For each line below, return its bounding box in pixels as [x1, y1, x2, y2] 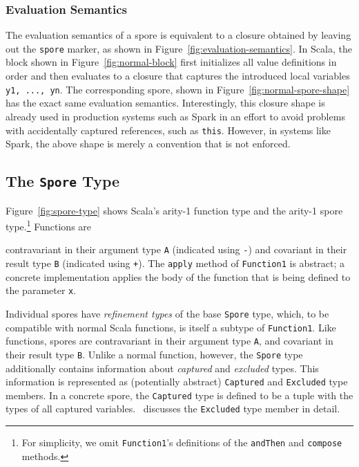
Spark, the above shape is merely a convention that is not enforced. [6, 136, 291, 151]
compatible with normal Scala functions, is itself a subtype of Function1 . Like [6, 320, 336, 334]
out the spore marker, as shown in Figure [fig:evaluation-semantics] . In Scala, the [6, 41, 352, 55]
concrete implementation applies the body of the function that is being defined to [6, 269, 351, 284]
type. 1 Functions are [6, 217, 92, 233]
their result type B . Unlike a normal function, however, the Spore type [6, 347, 303, 361]
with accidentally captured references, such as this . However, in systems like [6, 122, 331, 137]
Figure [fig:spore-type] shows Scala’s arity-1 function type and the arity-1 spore [6, 203, 343, 217]
